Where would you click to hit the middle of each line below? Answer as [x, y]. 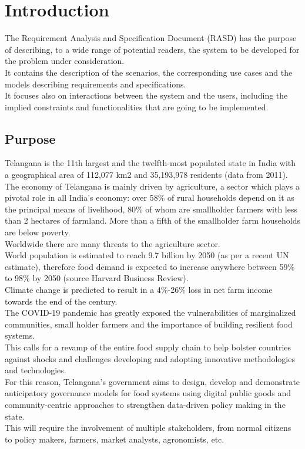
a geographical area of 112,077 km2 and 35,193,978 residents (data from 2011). [146, 175]
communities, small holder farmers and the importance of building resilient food [149, 324]
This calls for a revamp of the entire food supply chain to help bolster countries [148, 347]
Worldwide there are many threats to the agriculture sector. [113, 243]
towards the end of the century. [61, 301]
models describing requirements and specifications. [95, 84]
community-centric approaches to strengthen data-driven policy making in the [145, 404]
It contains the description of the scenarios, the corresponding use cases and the [149, 72]
